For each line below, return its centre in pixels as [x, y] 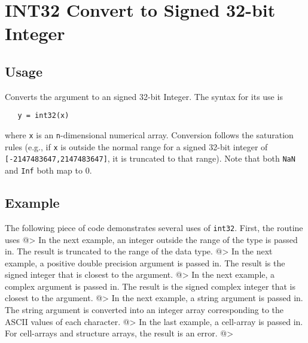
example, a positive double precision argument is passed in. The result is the [145, 262]
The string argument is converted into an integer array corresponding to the [144, 310]
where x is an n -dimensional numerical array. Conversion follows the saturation [149, 135]
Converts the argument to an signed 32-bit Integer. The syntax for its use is [144, 96]
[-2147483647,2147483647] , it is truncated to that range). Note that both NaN [150, 158]
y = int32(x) [43, 116]
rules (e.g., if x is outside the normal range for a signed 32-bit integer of [136, 146]
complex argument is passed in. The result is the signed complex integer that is [150, 286]
